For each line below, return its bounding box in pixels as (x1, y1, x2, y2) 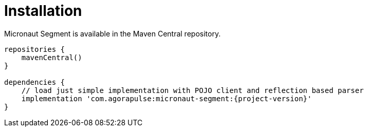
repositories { (4, 45, 65, 53)
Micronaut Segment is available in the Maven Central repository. (4, 29, 221, 38)
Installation (4, 2, 82, 20)
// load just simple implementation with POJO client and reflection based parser (21, 86, 364, 95)
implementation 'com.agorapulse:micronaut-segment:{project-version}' (21, 94, 312, 103)
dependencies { (4, 78, 65, 86)
